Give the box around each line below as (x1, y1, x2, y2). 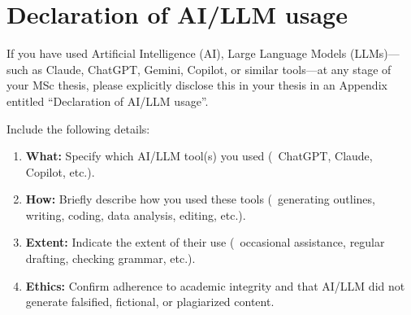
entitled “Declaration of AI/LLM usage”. (6, 92, 209, 109)
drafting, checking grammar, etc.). (25, 250, 196, 267)
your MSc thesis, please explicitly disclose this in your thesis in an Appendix (6, 77, 387, 94)
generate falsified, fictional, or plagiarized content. (25, 293, 275, 310)
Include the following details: (6, 120, 150, 137)
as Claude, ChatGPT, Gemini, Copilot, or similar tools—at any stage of (32, 60, 392, 77)
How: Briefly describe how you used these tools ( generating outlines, (25, 190, 375, 208)
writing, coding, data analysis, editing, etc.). (25, 206, 246, 223)
